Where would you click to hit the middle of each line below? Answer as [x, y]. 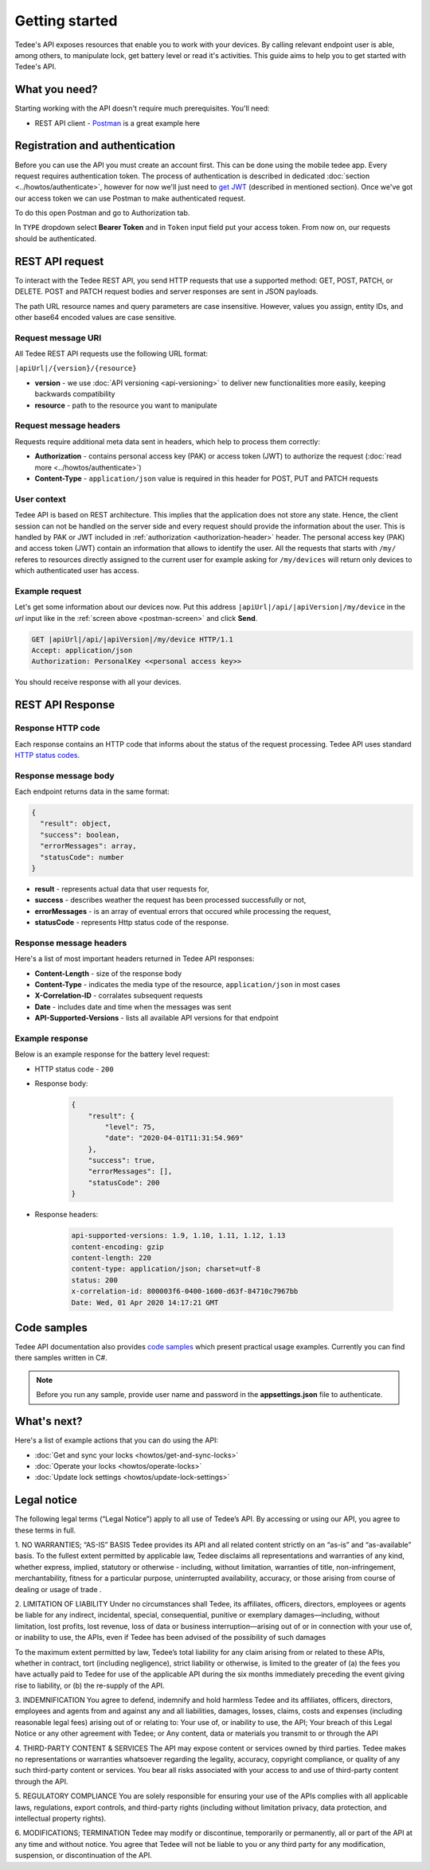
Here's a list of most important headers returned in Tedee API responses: [135, 958]
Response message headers [71, 943]
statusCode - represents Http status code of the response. [132, 923]
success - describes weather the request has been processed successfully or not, [170, 900]
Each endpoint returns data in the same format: [92, 791]
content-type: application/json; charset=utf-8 [166, 1269]
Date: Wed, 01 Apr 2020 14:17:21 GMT [145, 1302]
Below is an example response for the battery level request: [112, 1054]
